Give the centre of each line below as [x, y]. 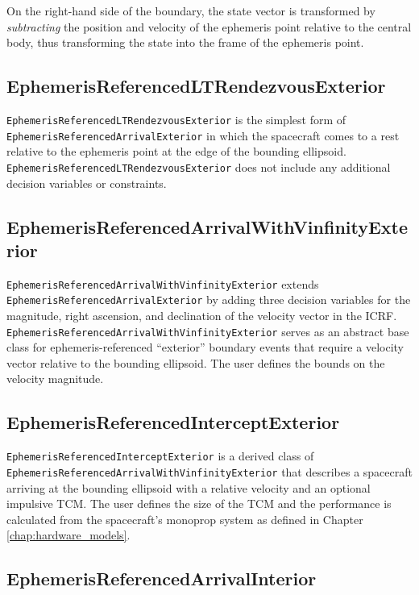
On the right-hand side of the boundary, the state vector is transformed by [191, 10]
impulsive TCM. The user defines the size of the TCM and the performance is [199, 503]
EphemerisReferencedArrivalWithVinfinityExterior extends [163, 283]
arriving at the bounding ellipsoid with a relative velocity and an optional [189, 487]
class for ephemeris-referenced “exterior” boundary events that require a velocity [205, 347]
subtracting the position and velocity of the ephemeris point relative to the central [209, 26]
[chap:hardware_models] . [68, 535]
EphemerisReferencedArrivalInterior [162, 578]
